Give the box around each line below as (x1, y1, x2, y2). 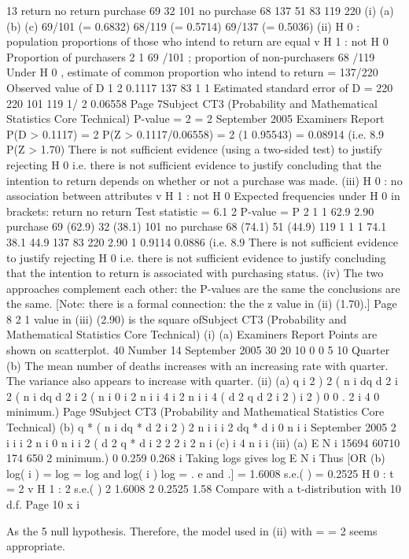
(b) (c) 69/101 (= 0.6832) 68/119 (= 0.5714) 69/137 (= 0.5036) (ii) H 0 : (6, 17, 360, 34)
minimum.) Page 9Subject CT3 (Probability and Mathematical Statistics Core (6, 403, 385, 420)
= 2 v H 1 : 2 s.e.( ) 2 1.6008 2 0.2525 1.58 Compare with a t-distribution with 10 (6, 480, 401, 497)
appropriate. (6, 538, 65, 554)
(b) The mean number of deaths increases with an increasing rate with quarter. (6, 357, 389, 373)
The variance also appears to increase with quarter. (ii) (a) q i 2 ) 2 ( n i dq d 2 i (6, 372, 398, 389)
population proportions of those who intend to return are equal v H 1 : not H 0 (6, 33, 389, 50)
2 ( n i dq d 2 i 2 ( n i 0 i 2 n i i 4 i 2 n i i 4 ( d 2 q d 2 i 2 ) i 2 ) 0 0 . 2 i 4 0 (6, 387, 380, 404)
